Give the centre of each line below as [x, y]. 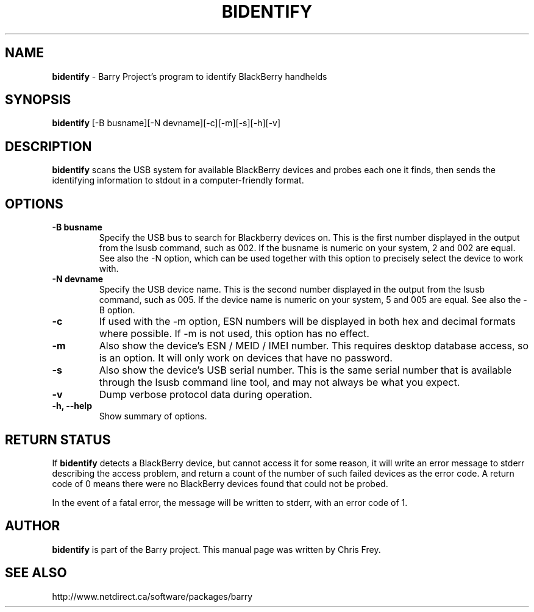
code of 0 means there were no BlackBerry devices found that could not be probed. [220, 483]
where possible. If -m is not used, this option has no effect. [234, 334]
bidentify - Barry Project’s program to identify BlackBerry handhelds [190, 76]
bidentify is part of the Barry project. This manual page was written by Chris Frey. [216, 549]
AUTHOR [33, 526]
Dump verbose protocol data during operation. [206, 395]
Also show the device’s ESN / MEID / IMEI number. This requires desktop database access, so [314, 346]
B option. [117, 310]
